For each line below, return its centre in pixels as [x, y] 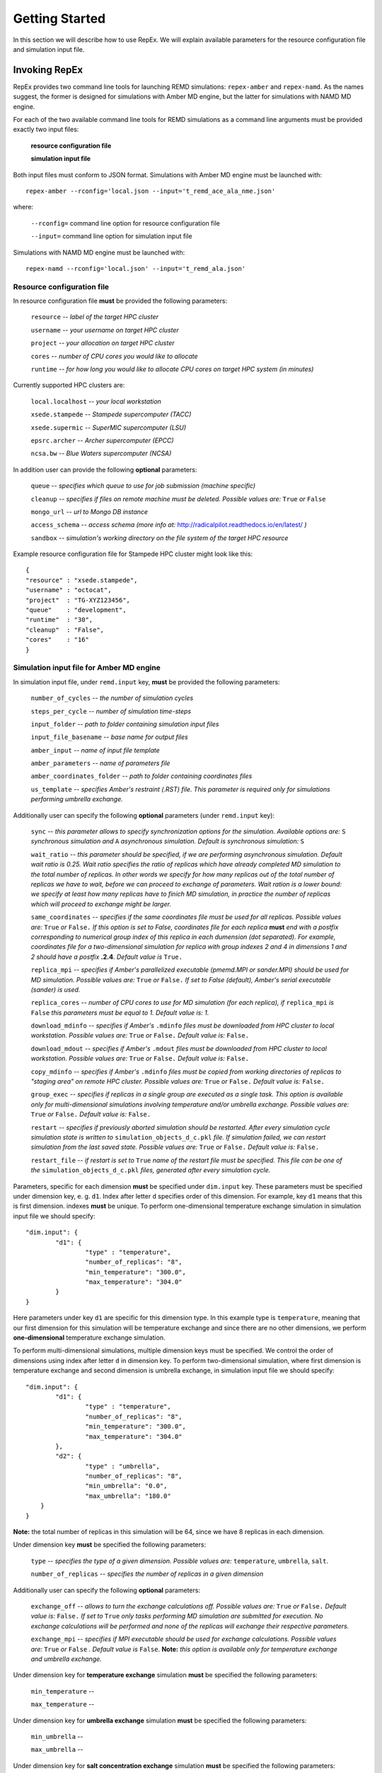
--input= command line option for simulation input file [111, 236]
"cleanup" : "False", [65, 630]
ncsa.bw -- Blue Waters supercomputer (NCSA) [101, 453]
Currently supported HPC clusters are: [69, 385]
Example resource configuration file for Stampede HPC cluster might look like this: [133, 554]
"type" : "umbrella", [123, 1466]
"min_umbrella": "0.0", [126, 1486]
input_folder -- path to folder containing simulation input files [125, 724]
